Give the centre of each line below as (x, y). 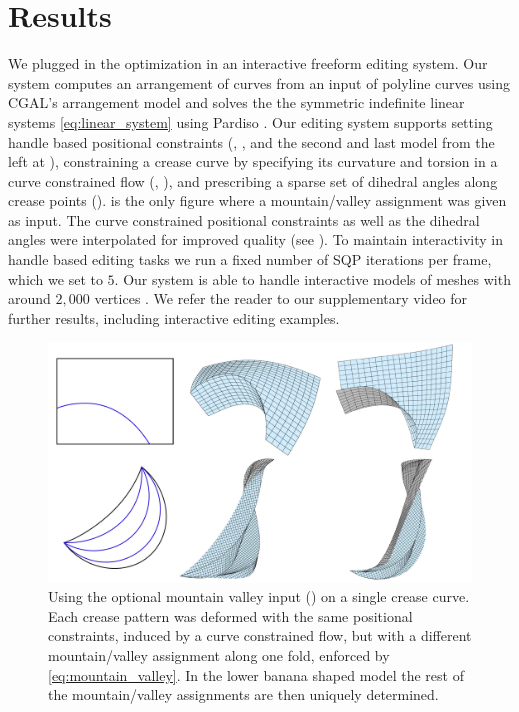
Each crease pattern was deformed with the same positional (230, 615)
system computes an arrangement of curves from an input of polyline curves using (259, 82)
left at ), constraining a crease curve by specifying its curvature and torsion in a (253, 161)
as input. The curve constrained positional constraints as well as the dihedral (244, 219)
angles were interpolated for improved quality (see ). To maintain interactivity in (256, 239)
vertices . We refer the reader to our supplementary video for (281, 298)
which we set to (55, 278)
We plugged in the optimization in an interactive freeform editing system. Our (248, 63)
